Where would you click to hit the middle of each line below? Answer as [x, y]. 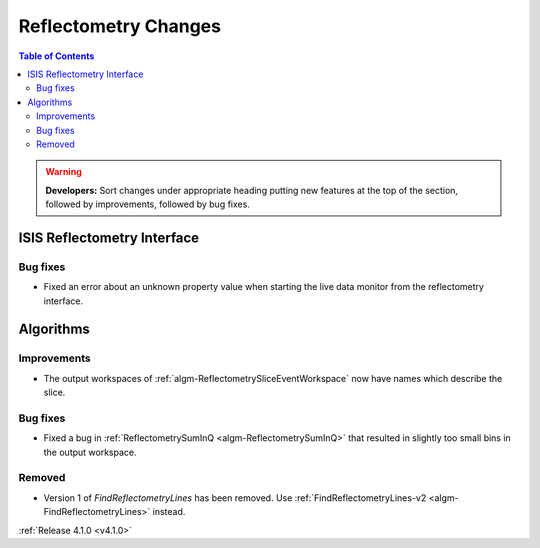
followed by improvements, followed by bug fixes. [147, 204]
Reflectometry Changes [120, 26]
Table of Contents [56, 56]
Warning [63, 172]
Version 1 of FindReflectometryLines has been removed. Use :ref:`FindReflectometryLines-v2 [235, 497]
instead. [169, 512]
